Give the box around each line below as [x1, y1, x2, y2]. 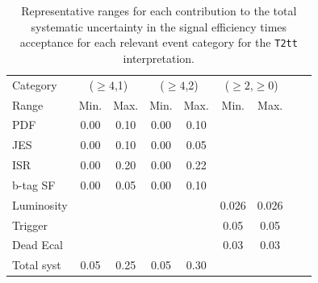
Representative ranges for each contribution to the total [21, 2, 297, 19]
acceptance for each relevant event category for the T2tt [19, 34, 298, 51]
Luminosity [12, 196, 68, 213]
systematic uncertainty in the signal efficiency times [31, 18, 287, 35]
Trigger [12, 216, 48, 233]
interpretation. [123, 49, 195, 66]
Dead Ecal [12, 236, 63, 253]
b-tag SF [12, 176, 56, 193]
